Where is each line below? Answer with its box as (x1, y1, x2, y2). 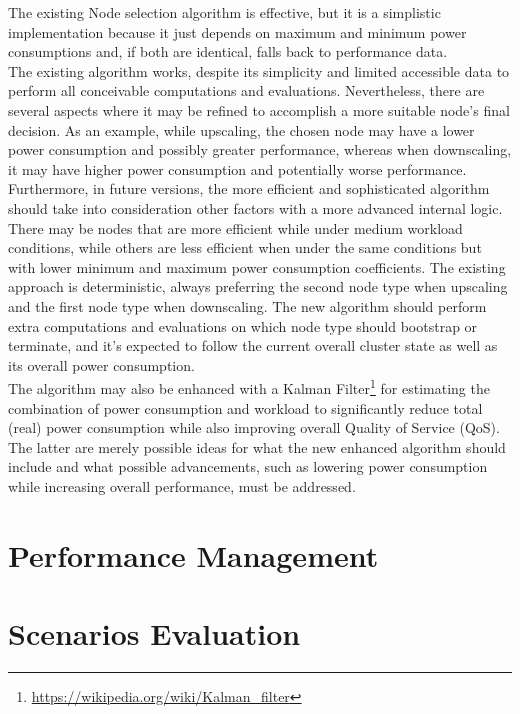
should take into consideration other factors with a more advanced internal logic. (8, 197, 503, 218)
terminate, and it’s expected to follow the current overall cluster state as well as (8, 335, 498, 356)
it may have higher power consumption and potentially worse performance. (8, 158, 467, 179)
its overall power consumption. (8, 354, 195, 375)
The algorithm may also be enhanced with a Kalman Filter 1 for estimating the (8, 375, 490, 398)
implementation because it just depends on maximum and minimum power (8, 21, 467, 42)
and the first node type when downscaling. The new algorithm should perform (8, 295, 487, 316)
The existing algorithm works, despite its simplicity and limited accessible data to (8, 60, 510, 81)
